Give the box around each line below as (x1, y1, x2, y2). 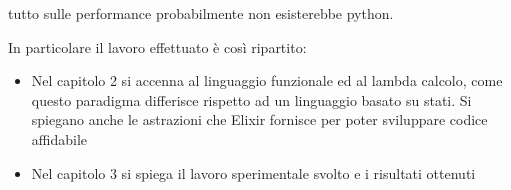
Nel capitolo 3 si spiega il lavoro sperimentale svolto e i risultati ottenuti (31, 162, 476, 183)
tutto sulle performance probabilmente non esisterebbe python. (8, 3, 394, 23)
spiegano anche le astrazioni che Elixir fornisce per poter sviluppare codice (31, 109, 488, 130)
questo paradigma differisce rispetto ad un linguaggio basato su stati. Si (31, 89, 472, 110)
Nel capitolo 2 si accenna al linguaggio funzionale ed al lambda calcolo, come (31, 70, 503, 91)
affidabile (31, 128, 88, 149)
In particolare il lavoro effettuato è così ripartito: (8, 36, 307, 57)
